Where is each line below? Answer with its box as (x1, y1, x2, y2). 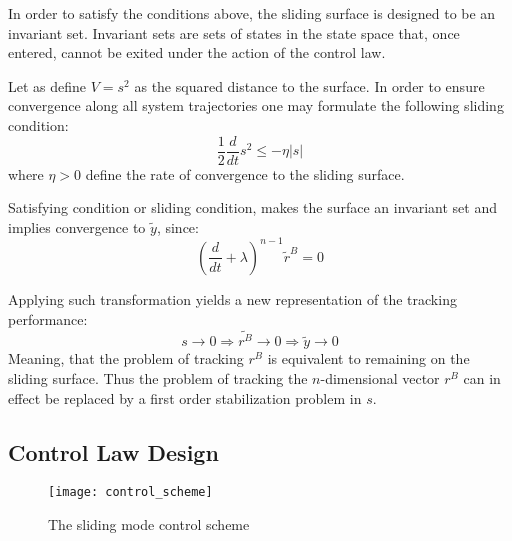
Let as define (8, 75, 87, 96)
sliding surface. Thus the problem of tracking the (8, 367, 308, 388)
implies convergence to (8, 216, 146, 237)
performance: (8, 308, 88, 329)
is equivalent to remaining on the (267, 348, 470, 369)
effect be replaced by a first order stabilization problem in (8, 387, 362, 408)
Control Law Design (8, 436, 219, 467)
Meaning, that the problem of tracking (8, 348, 244, 369)
